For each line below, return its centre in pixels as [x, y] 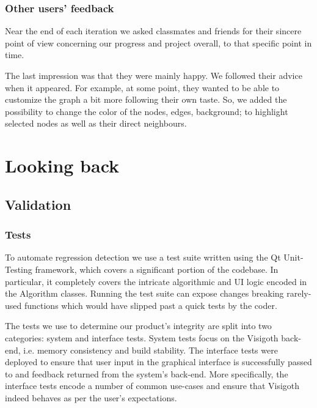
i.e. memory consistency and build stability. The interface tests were [151, 350]
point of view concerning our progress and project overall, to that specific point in [158, 43]
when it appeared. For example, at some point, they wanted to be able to [142, 87]
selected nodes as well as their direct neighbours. [96, 123]
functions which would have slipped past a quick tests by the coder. [151, 305]
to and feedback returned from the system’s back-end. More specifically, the [147, 373]
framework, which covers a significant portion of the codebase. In [157, 269]
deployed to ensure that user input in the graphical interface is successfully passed [158, 362]
